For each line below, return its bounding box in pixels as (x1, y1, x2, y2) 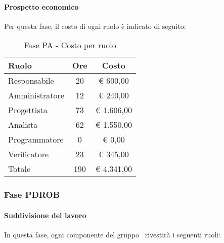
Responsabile (8, 75, 54, 87)
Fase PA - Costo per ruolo (24, 39, 116, 51)
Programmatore (8, 133, 64, 146)
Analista (8, 119, 38, 131)
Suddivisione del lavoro (4, 210, 86, 220)
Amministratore (8, 89, 64, 101)
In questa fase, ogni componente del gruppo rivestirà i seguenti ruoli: (4, 229, 220, 240)
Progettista (8, 104, 48, 116)
